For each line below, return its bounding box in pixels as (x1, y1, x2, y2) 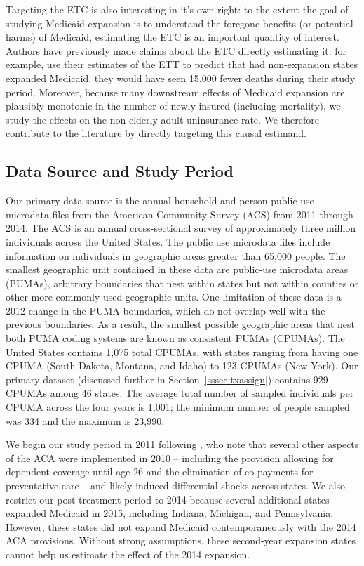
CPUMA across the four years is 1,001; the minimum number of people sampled (6, 400, 350, 414)
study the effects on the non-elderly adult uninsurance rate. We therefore (6, 112, 319, 126)
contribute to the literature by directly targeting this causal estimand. (6, 126, 307, 140)
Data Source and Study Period (6, 160, 234, 182)
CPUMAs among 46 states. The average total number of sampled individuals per (6, 386, 354, 400)
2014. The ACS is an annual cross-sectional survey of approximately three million (6, 221, 356, 235)
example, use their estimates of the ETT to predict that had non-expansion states (6, 57, 358, 72)
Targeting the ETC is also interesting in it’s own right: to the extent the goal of (6, 2, 349, 16)
